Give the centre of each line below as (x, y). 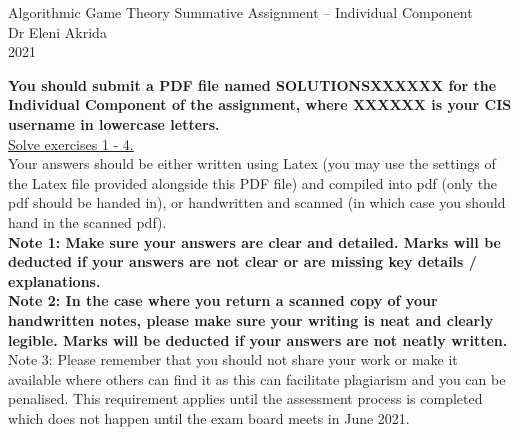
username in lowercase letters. (114, 123)
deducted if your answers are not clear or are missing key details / (242, 261)
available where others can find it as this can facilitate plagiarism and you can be (257, 378)
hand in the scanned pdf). (87, 221)
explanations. (54, 280)
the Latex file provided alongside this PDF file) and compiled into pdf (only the (253, 182)
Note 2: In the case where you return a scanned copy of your (223, 300)
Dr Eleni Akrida (57, 31)
